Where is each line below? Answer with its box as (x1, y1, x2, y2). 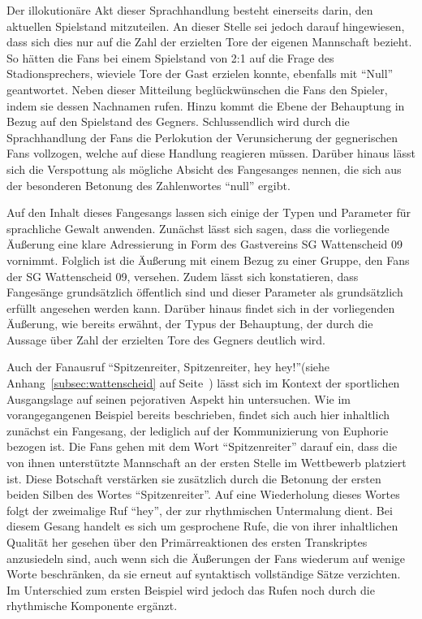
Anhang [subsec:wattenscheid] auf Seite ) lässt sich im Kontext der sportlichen (6, 374, 400, 392)
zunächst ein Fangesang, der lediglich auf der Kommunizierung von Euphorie (6, 422, 389, 439)
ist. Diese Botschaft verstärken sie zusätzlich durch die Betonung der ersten (6, 470, 381, 487)
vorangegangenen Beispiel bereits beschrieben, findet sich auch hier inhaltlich (6, 406, 390, 423)
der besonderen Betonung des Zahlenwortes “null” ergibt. (6, 176, 291, 193)
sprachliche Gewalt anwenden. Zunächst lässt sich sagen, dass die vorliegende (6, 219, 390, 236)
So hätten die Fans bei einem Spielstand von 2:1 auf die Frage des (6, 49, 334, 66)
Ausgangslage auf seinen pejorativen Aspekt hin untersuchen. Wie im (6, 390, 351, 407)
